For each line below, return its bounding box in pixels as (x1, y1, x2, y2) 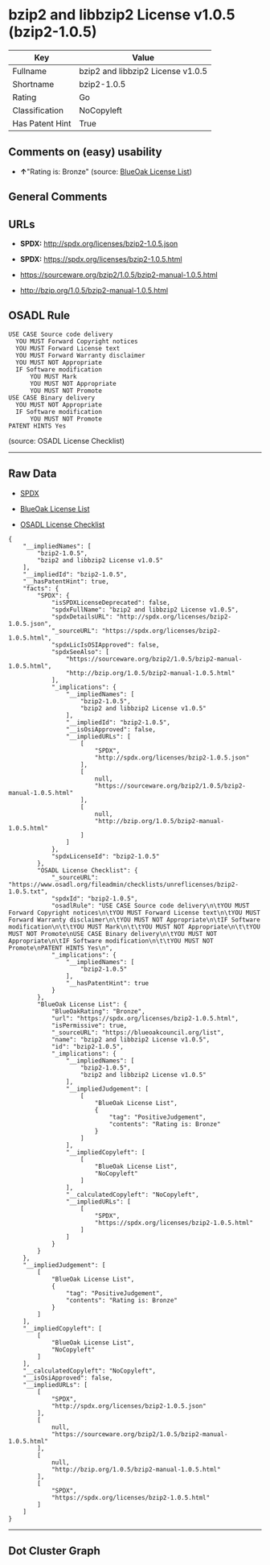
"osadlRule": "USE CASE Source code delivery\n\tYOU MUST (51, 901, 250, 909)
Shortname (12, 78, 55, 89)
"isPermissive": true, (51, 1021, 128, 1029)
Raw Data (8, 467, 58, 481)
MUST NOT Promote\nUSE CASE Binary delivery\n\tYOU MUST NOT (8, 929, 218, 938)
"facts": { (22, 584, 59, 593)
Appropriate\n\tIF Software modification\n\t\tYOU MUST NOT (8, 937, 215, 945)
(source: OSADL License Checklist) (8, 436, 125, 445)
